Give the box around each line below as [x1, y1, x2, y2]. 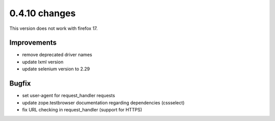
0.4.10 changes [9, 8, 76, 19]
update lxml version [22, 59, 64, 65]
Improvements [9, 38, 57, 47]
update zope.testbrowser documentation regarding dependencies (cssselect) [22, 99, 185, 106]
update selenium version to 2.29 [22, 66, 90, 72]
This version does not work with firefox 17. [9, 25, 98, 31]
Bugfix [9, 79, 31, 88]
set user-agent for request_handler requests [22, 93, 116, 99]
